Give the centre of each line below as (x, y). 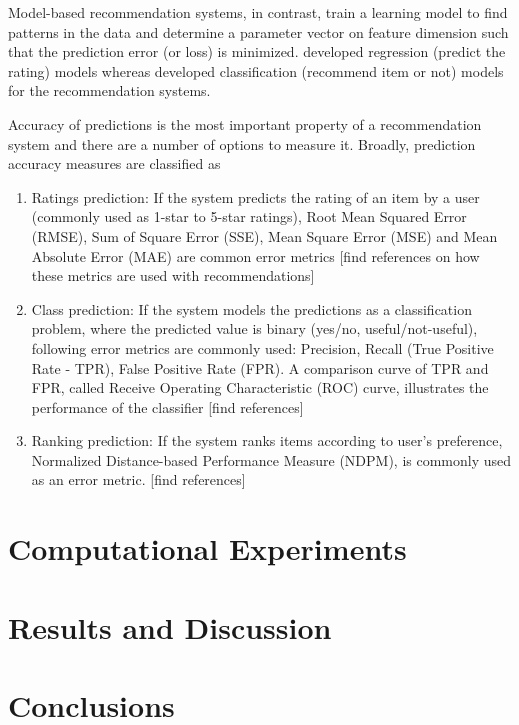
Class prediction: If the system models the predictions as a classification (251, 308)
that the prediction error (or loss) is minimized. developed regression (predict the (257, 51)
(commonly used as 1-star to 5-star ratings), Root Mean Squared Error (249, 216)
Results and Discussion (170, 626)
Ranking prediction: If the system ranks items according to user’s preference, (267, 440)
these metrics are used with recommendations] (173, 275)
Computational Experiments (207, 548)
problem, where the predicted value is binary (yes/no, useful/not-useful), (254, 328)
